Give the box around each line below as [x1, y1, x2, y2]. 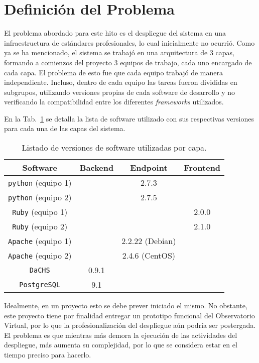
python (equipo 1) [8, 177, 72, 189]
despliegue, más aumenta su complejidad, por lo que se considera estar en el [4, 339, 237, 350]
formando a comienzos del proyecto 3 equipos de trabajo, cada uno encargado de [4, 57, 252, 67]
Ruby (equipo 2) [12, 220, 68, 232]
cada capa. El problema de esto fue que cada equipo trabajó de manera [4, 67, 223, 77]
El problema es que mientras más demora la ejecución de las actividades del [4, 329, 237, 340]
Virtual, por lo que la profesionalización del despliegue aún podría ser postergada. [4, 320, 256, 330]
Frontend [184, 162, 221, 174]
